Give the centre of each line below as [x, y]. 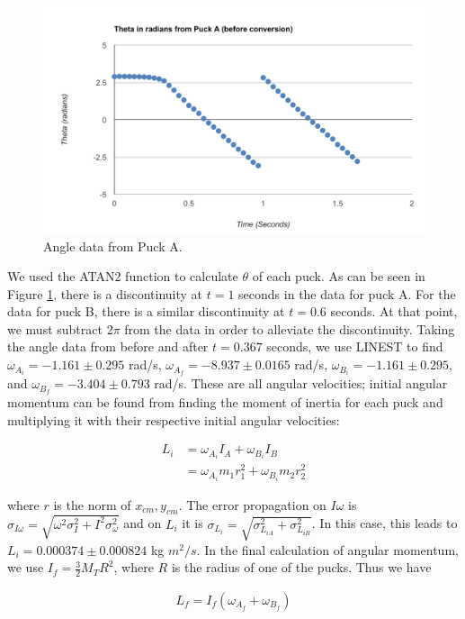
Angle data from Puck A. [113, 246]
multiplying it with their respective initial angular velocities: [174, 419]
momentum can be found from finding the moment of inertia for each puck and [225, 402]
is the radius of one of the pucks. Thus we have [301, 567]
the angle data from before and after [108, 346]
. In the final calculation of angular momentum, [327, 549]
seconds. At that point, [394, 311]
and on [143, 523]
